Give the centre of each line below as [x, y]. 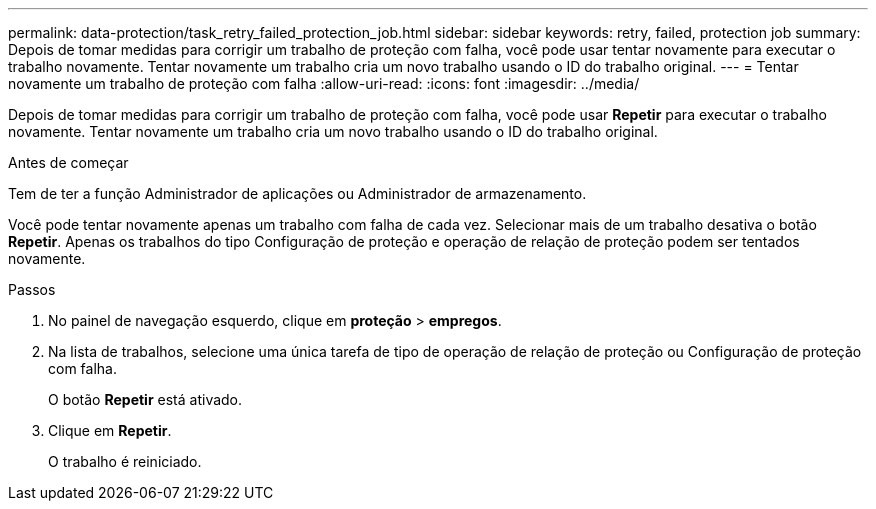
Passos [32, 289]
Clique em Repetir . [110, 430]
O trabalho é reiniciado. [125, 461]
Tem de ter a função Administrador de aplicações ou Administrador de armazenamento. [297, 193]
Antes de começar [68, 162]
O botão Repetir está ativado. [145, 399]
